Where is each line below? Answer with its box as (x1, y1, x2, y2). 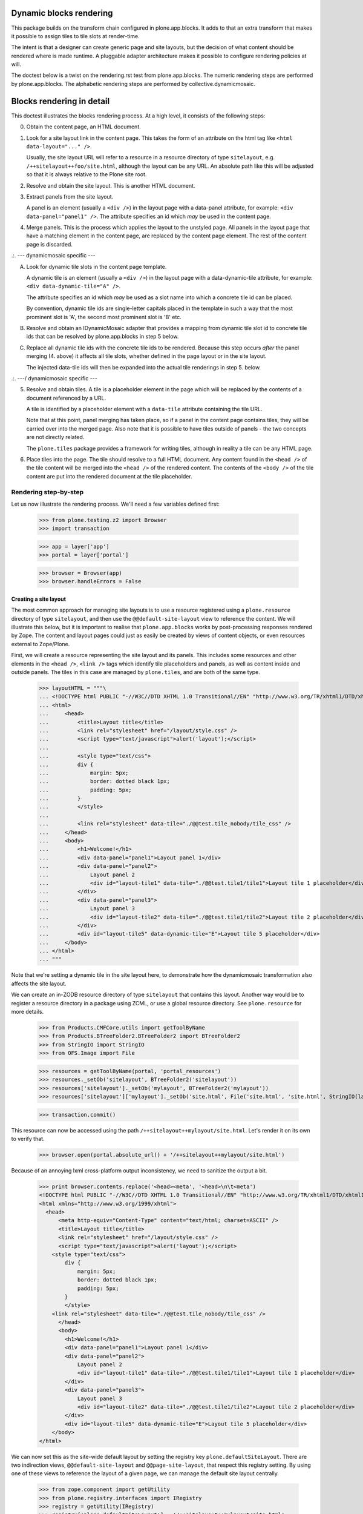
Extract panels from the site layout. (26, 193, 114, 200)
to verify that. (11, 1135, 45, 1142)
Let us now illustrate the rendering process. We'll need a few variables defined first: (11, 500, 220, 507)
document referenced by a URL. (26, 394, 106, 402)
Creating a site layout (11, 595, 67, 603)
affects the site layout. (11, 980, 67, 987)
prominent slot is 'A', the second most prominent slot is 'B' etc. (26, 313, 181, 320)
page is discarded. (26, 240, 73, 248)
